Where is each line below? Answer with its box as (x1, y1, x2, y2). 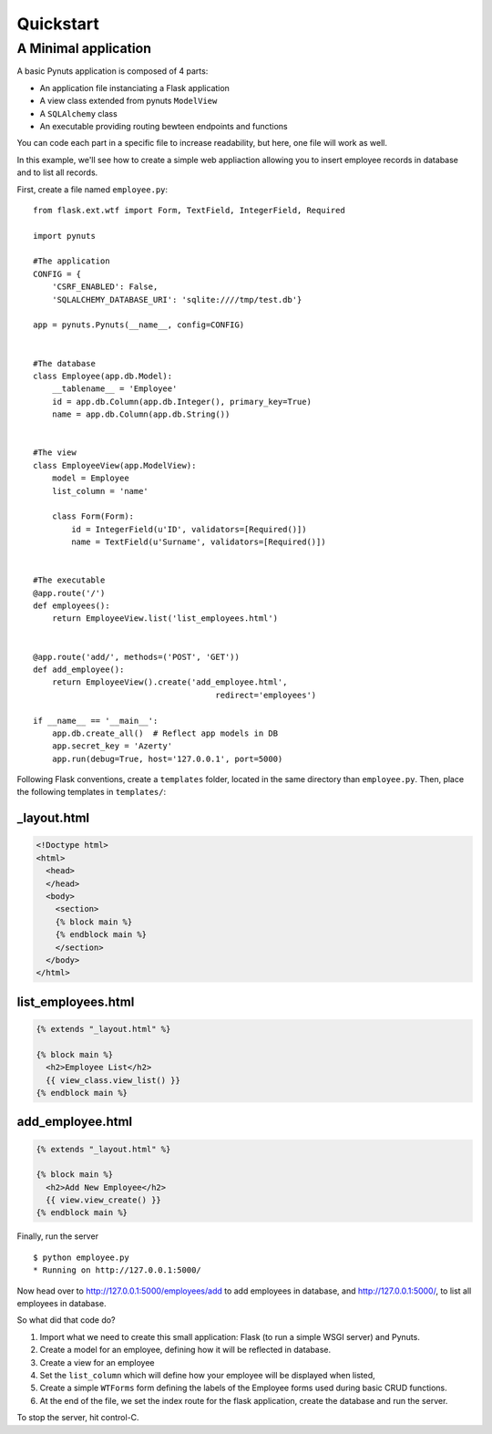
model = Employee (51, 473, 129, 483)
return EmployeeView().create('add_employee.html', (51, 677, 288, 687)
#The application (33, 256, 110, 266)
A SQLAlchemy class (39, 108, 118, 119)
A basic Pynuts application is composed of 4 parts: (16, 66, 209, 77)
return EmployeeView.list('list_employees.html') (51, 614, 278, 624)
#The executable (33, 575, 106, 585)
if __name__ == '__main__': (33, 716, 159, 726)
